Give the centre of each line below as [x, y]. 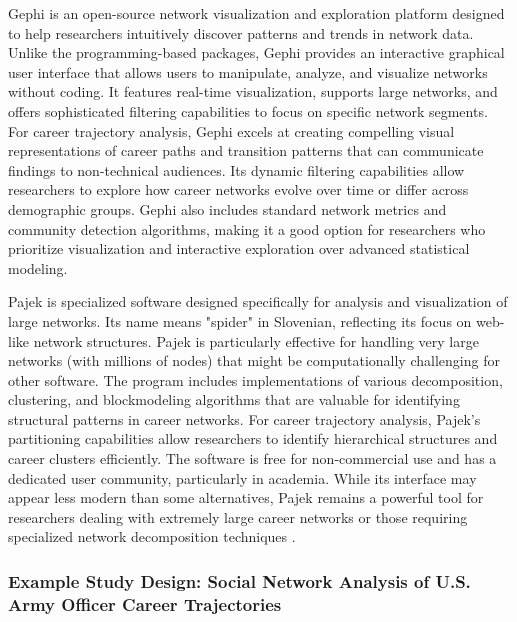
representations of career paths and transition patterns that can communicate [246, 150]
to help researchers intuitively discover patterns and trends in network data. [241, 32]
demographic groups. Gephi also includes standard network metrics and [227, 208]
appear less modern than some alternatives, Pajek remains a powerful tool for [246, 497]
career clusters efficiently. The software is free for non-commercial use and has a [252, 458]
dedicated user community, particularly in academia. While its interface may [242, 477]
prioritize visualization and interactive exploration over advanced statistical [239, 248]
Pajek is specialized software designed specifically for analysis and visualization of [258, 301]
